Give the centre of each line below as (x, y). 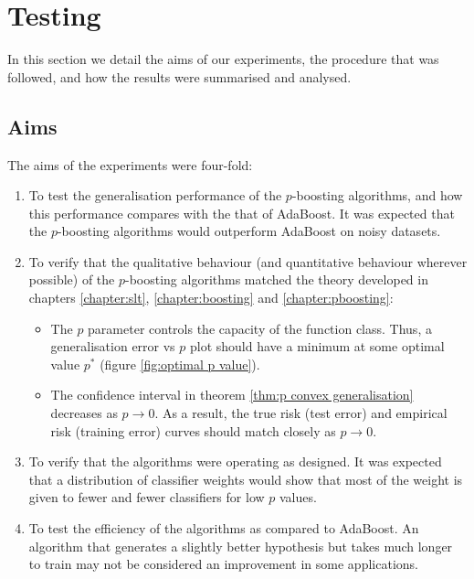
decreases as (84, 413)
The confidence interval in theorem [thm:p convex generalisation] (232, 395)
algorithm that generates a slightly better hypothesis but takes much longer (241, 546)
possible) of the (72, 279)
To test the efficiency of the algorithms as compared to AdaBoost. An (224, 528)
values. (298, 497)
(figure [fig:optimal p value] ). (180, 364)
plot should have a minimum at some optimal (317, 346)
